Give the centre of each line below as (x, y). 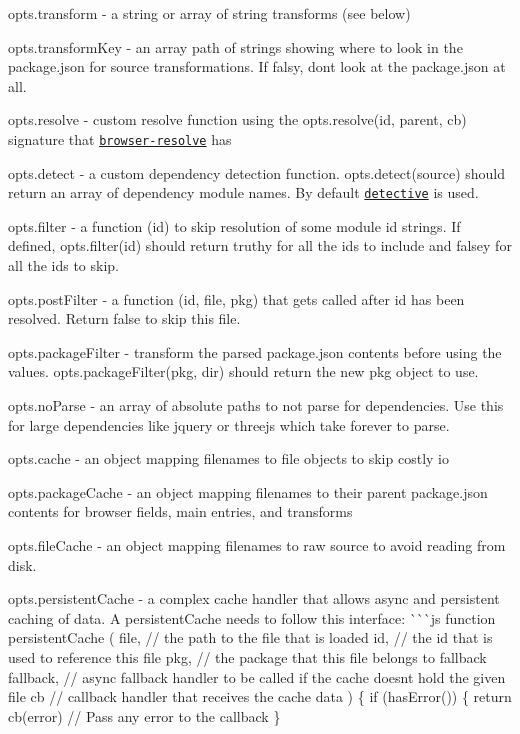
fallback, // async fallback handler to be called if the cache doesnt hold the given (257, 676)
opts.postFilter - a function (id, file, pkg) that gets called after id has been (236, 298)
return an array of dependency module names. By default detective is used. (243, 192)
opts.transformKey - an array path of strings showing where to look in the (235, 46)
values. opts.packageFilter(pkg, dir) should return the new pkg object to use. (243, 371)
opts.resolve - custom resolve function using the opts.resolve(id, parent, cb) (237, 119)
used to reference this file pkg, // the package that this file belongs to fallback (247, 656)
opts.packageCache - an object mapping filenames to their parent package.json (248, 491)
